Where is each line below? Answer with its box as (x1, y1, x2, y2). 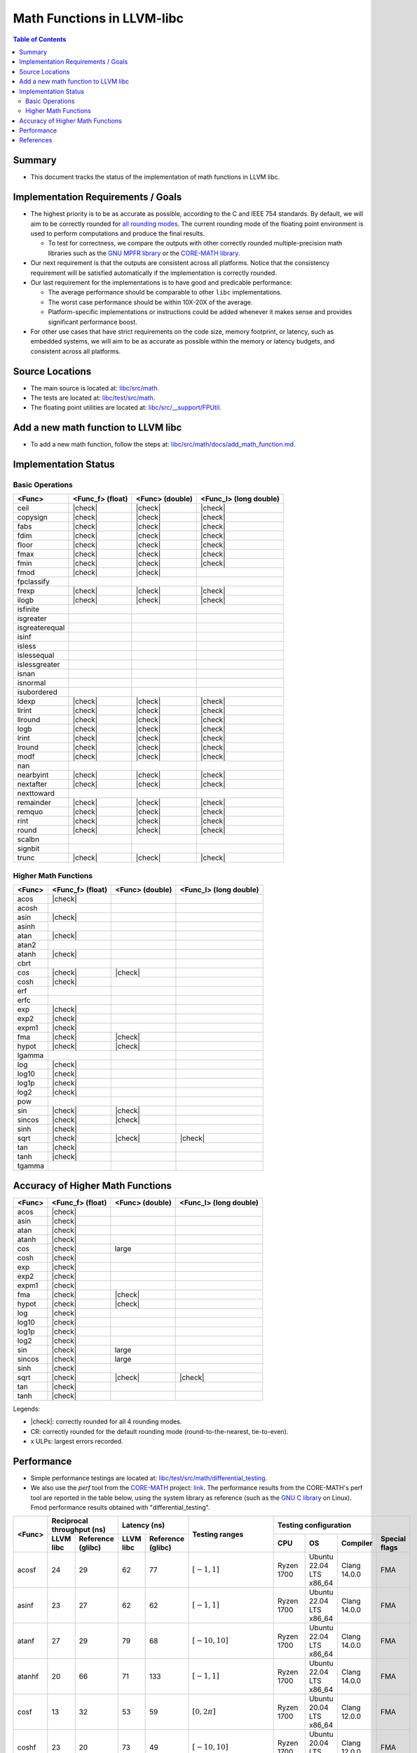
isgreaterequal (17, 623, 65, 632)
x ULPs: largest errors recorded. (30, 1437, 123, 1445)
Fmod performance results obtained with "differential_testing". (30, 1503, 210, 1511)
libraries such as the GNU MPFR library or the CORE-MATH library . (48, 249, 240, 257)
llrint (17, 705, 32, 715)
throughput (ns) (51, 1525, 106, 1535)
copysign (17, 513, 48, 522)
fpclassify (17, 577, 50, 587)
